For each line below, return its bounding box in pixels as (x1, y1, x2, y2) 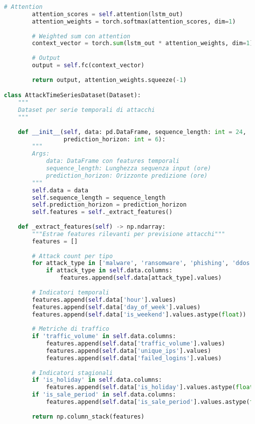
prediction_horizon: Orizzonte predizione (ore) (46, 172, 208, 179)
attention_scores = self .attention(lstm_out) (32, 10, 183, 18)
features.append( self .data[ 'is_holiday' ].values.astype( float (46, 384, 254, 391)
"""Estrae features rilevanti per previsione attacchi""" (32, 230, 226, 238)
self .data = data (32, 186, 88, 194)
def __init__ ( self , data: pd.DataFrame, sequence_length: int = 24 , (18, 128, 247, 135)
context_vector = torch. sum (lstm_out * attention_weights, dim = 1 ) (32, 40, 254, 47)
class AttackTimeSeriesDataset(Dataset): (4, 92, 141, 99)
